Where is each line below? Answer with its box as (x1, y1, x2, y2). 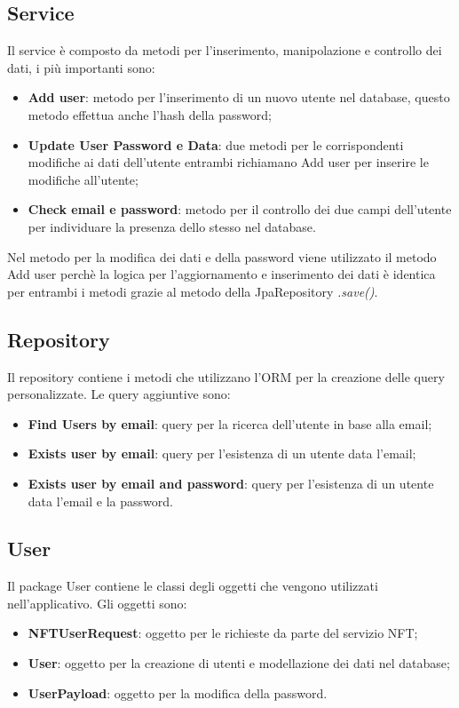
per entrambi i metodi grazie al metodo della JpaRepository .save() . (7, 282, 378, 300)
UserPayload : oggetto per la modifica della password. (28, 683, 328, 702)
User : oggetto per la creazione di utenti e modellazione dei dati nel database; (28, 654, 450, 672)
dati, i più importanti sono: (7, 58, 155, 76)
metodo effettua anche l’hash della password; (28, 105, 272, 123)
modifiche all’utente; (28, 170, 138, 188)
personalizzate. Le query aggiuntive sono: (7, 385, 231, 403)
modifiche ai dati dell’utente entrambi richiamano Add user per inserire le (28, 153, 429, 171)
